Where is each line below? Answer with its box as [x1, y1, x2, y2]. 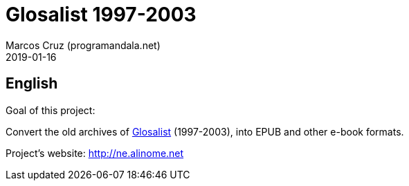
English [6, 75, 58, 93]
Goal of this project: [6, 104, 96, 116]
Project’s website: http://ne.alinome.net [6, 147, 184, 159]
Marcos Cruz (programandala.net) [6, 39, 161, 51]
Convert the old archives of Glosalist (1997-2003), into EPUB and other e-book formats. [6, 125, 404, 138]
